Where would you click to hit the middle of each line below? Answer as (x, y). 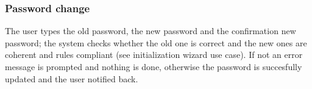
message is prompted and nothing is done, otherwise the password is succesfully (154, 66)
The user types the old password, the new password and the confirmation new (151, 31)
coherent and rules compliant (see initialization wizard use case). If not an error (154, 55)
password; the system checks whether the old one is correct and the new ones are (156, 42)
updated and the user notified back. (72, 78)
